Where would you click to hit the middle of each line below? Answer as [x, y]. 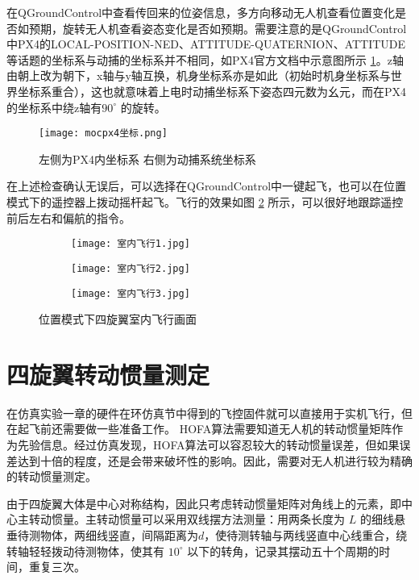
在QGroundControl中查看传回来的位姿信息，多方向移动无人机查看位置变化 [201, 12]
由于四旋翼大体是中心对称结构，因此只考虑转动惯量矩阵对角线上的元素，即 [204, 503]
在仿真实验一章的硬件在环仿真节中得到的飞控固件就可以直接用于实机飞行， [204, 413]
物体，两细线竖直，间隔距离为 [119, 535]
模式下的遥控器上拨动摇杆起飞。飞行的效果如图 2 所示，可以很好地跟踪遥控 [205, 202]
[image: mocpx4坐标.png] [103, 134]
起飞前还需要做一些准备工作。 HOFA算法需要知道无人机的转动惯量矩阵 [205, 429]
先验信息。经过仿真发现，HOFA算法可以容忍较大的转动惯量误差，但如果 [208, 445]
